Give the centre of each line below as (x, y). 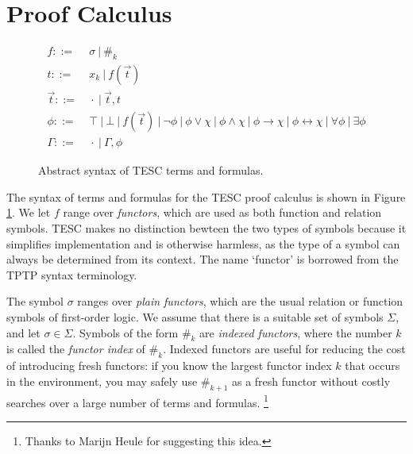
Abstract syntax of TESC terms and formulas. (151, 170)
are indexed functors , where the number (296, 332)
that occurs (372, 366)
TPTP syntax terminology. (72, 274)
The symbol (35, 301)
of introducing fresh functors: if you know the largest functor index (169, 366)
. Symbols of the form (125, 332)
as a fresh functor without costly (311, 381)
